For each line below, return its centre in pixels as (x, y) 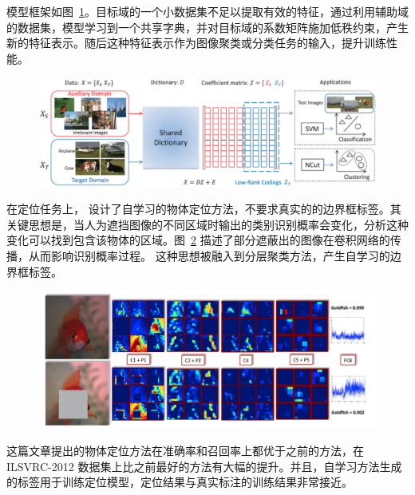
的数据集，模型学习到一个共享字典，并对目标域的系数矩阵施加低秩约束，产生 (207, 27)
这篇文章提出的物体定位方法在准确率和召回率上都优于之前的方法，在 (185, 450)
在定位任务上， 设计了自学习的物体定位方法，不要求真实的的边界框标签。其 (204, 209)
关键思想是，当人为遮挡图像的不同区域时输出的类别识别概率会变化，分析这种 (207, 224)
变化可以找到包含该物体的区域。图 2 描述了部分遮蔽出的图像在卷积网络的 (198, 240)
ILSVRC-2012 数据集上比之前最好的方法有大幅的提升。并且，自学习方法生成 (204, 466)
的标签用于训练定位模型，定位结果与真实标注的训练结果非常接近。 (180, 482)
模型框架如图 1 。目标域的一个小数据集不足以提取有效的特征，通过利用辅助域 (207, 11)
